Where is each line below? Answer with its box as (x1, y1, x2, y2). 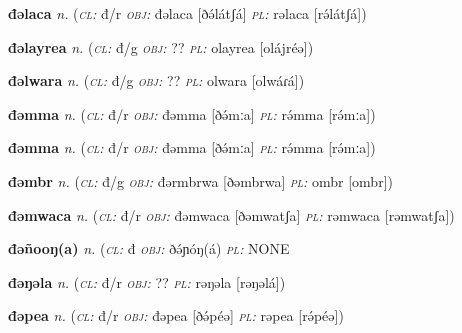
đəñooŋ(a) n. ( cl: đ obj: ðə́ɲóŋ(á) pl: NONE (8, 238, 290, 259)
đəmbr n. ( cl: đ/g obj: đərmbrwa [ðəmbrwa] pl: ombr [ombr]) (8, 170, 393, 191)
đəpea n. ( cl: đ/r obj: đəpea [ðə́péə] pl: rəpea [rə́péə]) (8, 305, 344, 326)
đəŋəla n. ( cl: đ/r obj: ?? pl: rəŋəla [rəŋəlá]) (8, 271, 286, 292)
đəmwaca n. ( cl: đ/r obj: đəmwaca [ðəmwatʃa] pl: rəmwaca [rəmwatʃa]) (8, 204, 455, 225)
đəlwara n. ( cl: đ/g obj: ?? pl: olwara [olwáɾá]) (8, 70, 305, 91)
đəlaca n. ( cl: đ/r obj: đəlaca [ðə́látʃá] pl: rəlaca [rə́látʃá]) (8, 3, 367, 23)
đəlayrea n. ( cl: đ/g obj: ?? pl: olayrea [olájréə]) (8, 36, 314, 57)
